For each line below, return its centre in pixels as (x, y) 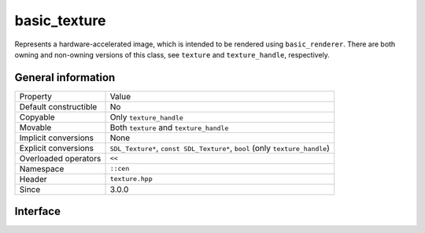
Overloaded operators (60, 158)
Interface (37, 211)
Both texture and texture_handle (169, 128)
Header (33, 179)
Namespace (42, 168)
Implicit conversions (57, 138)
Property (36, 96)
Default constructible (58, 106)
